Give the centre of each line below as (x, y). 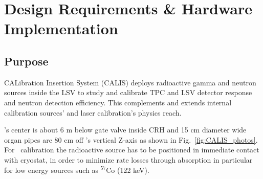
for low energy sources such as (51, 170)
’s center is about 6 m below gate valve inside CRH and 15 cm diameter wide (125, 130)
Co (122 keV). (128, 170)
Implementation (61, 28)
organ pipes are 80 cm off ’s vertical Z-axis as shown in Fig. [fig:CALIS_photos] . (131, 139)
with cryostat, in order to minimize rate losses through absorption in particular (128, 159)
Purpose (26, 61)
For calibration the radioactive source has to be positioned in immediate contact (132, 150)
